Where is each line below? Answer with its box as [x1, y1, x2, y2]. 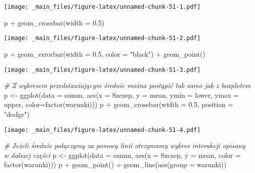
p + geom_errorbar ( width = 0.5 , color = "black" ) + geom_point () [4, 48, 205, 59]
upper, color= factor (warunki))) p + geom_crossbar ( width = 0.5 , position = [4, 99, 233, 109]
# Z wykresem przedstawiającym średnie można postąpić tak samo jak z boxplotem [4, 80, 251, 90]
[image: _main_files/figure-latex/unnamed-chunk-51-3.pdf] [4, 66, 201, 73]
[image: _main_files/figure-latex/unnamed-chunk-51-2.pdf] [4, 35, 201, 42]
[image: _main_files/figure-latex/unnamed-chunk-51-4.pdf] [4, 126, 201, 133]
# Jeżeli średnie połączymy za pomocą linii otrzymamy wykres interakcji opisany [4, 140, 246, 151]
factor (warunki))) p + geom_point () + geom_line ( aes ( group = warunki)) [4, 159, 227, 170]
